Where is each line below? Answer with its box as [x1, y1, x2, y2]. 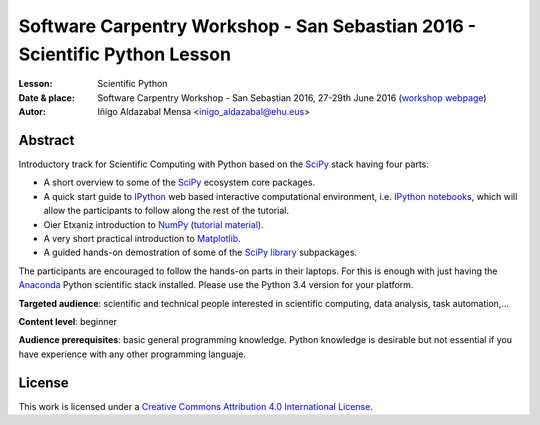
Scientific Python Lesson [18, 43, 232, 65]
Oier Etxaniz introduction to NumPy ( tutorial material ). [43, 218, 264, 230]
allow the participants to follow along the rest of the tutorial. [43, 205, 290, 217]
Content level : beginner [18, 315, 117, 327]
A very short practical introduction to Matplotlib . [43, 232, 242, 244]
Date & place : [18, 91, 75, 104]
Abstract [18, 131, 75, 149]
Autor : [18, 106, 47, 118]
